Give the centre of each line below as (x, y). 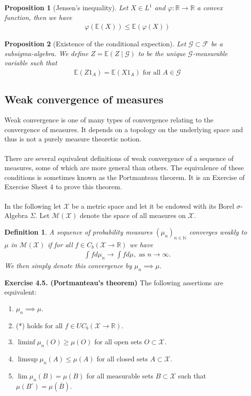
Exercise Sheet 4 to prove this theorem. (63, 187)
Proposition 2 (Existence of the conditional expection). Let (95, 44)
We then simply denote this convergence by (68, 265)
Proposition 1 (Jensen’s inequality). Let (66, 7)
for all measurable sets (120, 375)
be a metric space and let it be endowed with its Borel (153, 206)
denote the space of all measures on (133, 215)
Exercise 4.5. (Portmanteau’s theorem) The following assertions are (114, 282)
